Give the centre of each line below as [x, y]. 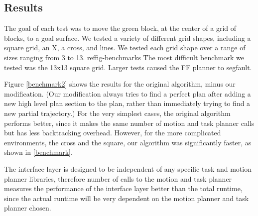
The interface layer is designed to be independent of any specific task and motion [128, 168]
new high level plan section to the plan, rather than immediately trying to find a [127, 103]
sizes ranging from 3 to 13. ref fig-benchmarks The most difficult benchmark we [124, 57]
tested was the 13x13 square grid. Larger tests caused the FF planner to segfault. [128, 67]
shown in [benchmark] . [38, 152]
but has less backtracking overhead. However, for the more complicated [113, 133]
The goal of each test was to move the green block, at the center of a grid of [120, 28]
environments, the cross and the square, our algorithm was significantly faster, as [128, 142]
